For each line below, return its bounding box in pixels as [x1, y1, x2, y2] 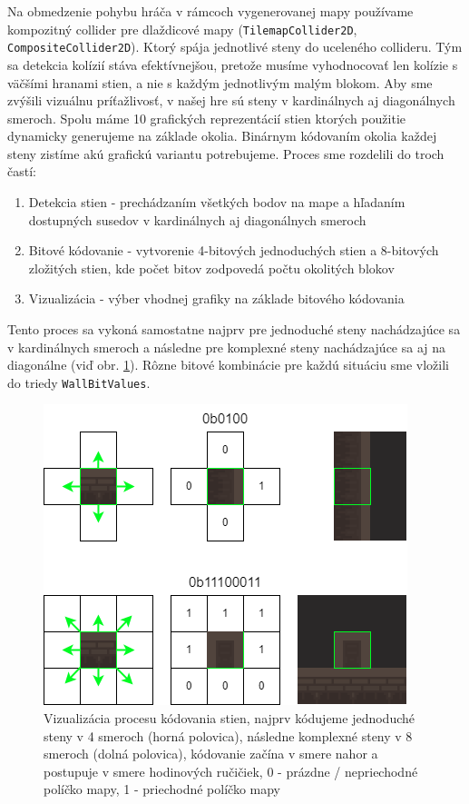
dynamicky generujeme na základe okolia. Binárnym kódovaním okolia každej [7, 126, 437, 145]
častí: [7, 162, 36, 181]
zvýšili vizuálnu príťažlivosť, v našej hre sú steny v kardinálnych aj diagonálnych [7, 91, 455, 110]
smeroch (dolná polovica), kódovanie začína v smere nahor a [44, 744, 378, 763]
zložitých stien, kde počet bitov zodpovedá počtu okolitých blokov [28, 258, 395, 277]
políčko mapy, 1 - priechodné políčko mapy [44, 779, 280, 799]
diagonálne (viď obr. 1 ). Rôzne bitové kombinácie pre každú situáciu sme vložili [7, 355, 449, 374]
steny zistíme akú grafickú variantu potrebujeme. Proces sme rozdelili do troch [7, 144, 445, 163]
